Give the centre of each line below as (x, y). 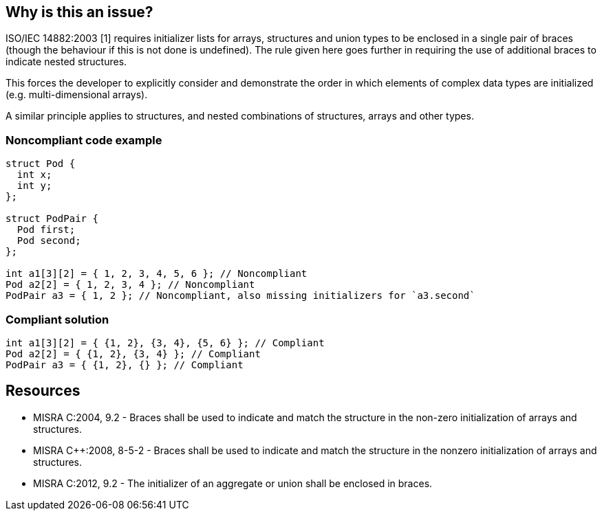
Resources (43, 391)
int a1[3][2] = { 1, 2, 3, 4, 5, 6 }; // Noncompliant (157, 274)
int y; (34, 186)
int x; (34, 175)
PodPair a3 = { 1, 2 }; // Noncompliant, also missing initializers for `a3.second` (240, 296)
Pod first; (46, 230)
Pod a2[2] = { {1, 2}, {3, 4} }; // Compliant (133, 354)
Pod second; (49, 241)
